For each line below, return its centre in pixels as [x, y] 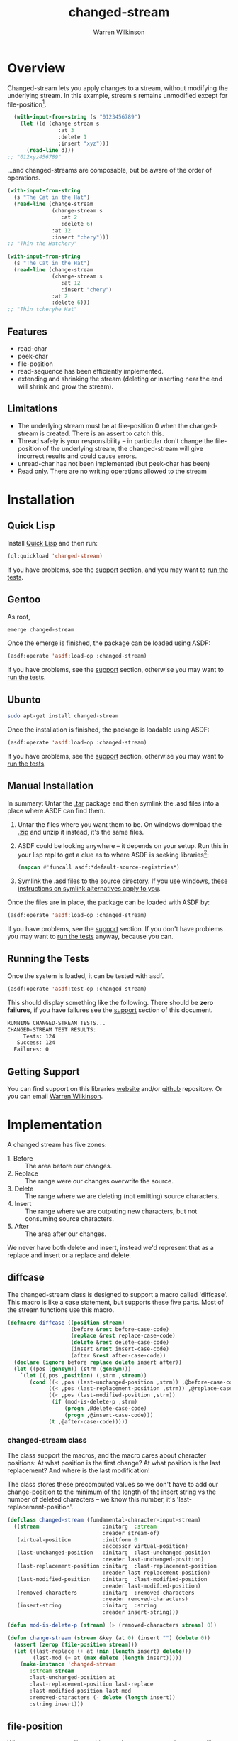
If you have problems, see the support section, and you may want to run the [118, 570]
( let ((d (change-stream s [60, 124]
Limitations [33, 409]
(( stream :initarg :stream [85, 1526]
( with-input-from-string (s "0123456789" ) [77, 117]
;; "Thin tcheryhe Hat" [42, 310]
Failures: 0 [32, 1050]
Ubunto [24, 699]
